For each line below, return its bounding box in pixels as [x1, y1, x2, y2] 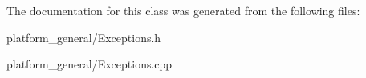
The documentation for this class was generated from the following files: [6, 2, 360, 18]
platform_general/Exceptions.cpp [6, 56, 173, 72]
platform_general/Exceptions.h [6, 29, 161, 45]
